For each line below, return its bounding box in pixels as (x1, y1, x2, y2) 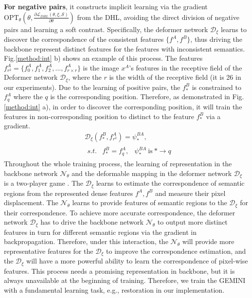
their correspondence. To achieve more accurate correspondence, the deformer (4, 207, 235, 217)
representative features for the (4, 245, 93, 256)
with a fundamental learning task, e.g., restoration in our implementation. (4, 284, 225, 295)
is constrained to (192, 82, 241, 92)
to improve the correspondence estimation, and (106, 245, 246, 256)
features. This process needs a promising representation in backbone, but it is (4, 265, 235, 276)
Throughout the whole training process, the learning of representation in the (4, 158, 232, 169)
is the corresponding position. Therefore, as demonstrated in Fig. (50, 91, 244, 102)
